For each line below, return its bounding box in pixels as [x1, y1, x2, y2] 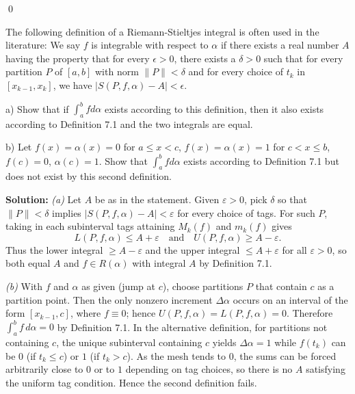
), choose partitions [162, 278, 244, 293]
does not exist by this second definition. [5, 169, 172, 183]
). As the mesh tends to [127, 348, 226, 363]
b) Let [5, 140, 32, 154]
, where [70, 306, 101, 320]
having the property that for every [5, 51, 150, 65]
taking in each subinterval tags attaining [5, 219, 175, 233]
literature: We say [5, 38, 81, 52]
